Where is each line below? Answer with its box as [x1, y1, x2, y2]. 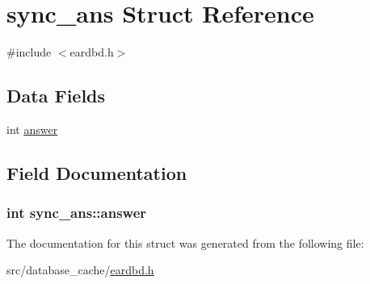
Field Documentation [6, 160, 187, 185]
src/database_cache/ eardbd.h [6, 261, 154, 278]
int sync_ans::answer [6, 203, 147, 223]
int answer [6, 120, 58, 137]
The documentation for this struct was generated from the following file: [6, 234, 364, 251]
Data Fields [6, 83, 106, 108]
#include [6, 44, 52, 61]
